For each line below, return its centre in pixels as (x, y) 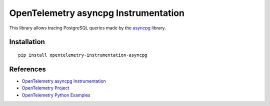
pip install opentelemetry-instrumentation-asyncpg (83, 55)
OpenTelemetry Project (45, 88)
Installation (27, 42)
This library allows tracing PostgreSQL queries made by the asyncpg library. (87, 28)
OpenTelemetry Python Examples (56, 95)
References (27, 69)
